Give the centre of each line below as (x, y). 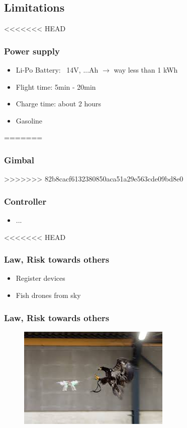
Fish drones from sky (48, 295)
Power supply (32, 51)
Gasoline (29, 120)
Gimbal (19, 160)
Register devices (40, 278)
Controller (25, 201)
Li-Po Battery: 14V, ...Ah (57, 70)
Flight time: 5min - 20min (56, 86)
